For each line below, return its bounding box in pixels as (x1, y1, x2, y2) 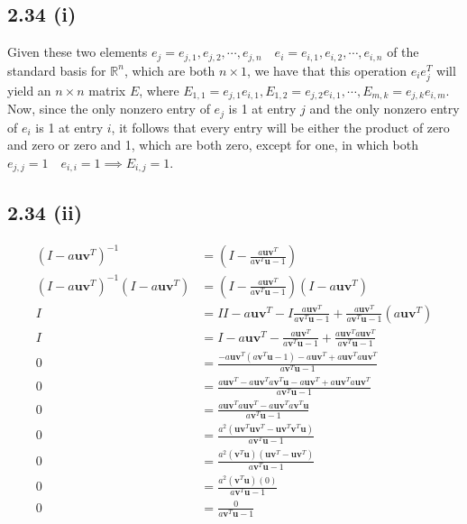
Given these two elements (7, 42, 148, 61)
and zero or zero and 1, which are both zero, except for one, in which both (7, 135, 419, 154)
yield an (7, 80, 51, 99)
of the (387, 42, 419, 61)
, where (139, 80, 179, 99)
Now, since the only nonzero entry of (7, 99, 210, 118)
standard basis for (7, 60, 106, 79)
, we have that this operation (246, 60, 407, 79)
